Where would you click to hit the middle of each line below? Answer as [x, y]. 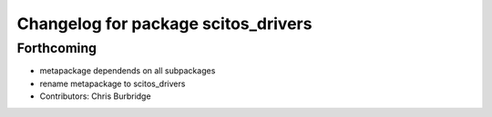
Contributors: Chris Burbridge [95, 96]
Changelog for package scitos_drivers [164, 24]
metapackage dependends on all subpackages [128, 71]
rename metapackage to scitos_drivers [113, 83]
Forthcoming [57, 48]
